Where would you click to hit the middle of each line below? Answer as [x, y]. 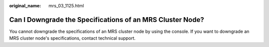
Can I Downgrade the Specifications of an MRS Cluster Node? [107, 20]
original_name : [25, 6]
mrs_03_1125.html [66, 6]
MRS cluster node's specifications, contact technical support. [72, 38]
